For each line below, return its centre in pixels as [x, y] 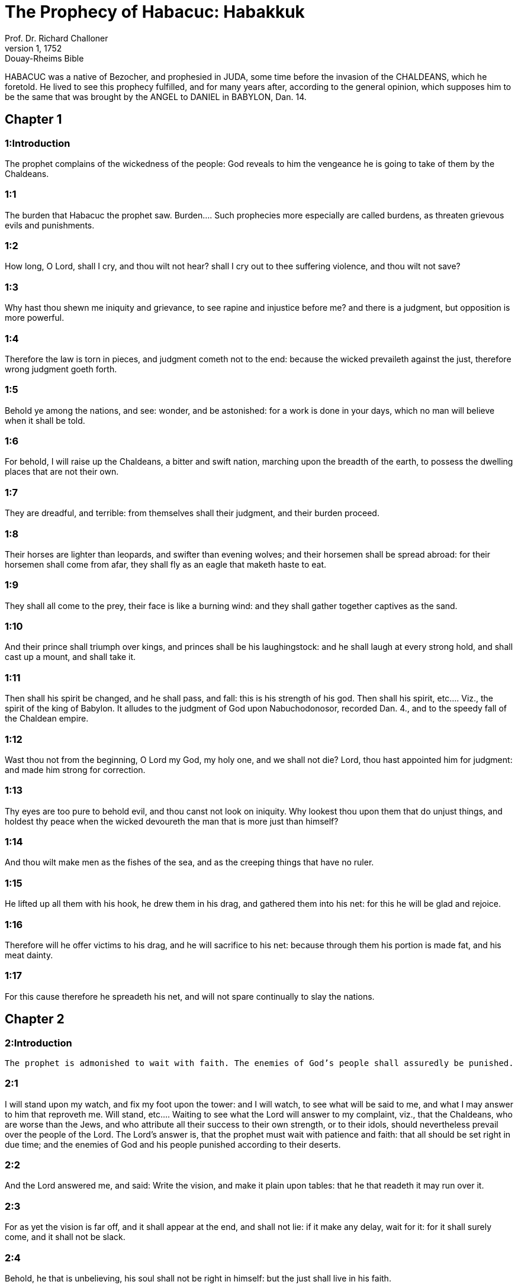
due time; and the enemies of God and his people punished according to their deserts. [173, 1144]
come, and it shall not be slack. [65, 1237]
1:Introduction [38, 143]
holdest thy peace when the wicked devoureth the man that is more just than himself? [172, 821]
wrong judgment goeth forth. [61, 369]
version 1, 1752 [33, 48]
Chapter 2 [35, 1019]
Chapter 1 [33, 120]
